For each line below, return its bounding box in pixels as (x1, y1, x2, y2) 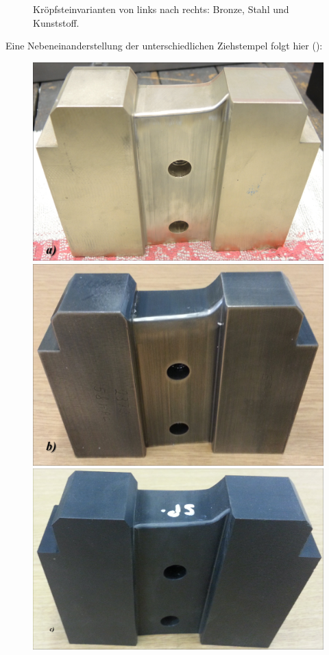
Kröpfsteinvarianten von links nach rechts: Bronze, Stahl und (33, 2, 289, 16)
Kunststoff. (33, 15, 80, 29)
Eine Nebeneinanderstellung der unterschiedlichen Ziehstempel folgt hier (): (5, 38, 323, 53)
